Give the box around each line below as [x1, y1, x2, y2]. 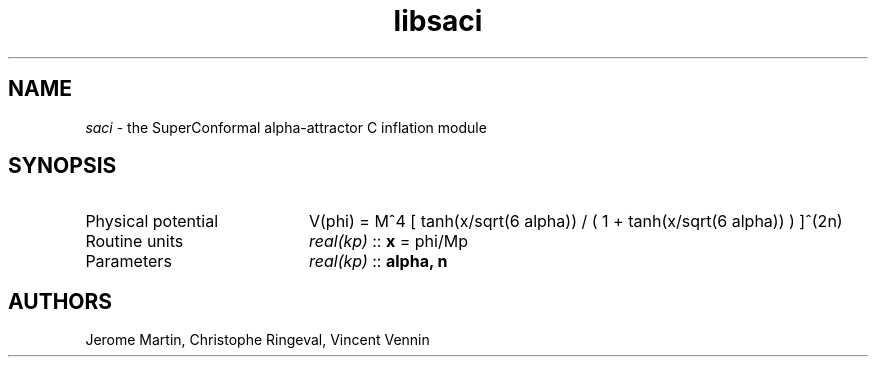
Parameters [85, 251, 172, 272]
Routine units [85, 231, 184, 252]
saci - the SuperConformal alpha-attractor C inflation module [85, 118, 487, 136]
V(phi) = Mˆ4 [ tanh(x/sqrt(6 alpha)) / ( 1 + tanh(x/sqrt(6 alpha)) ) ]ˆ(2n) [308, 211, 843, 232]
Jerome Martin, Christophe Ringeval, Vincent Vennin [85, 331, 430, 349]
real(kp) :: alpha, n [308, 251, 448, 272]
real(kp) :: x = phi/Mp [308, 231, 468, 252]
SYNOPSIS [8, 153, 117, 179]
